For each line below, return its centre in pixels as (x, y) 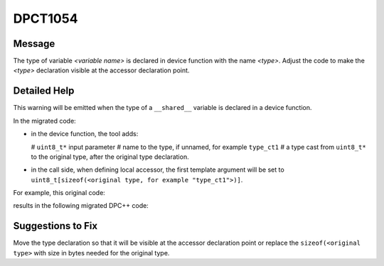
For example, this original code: (59, 193)
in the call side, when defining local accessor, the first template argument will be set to (158, 170)
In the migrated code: (44, 121)
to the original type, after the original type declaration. (110, 157)
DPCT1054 (46, 18)
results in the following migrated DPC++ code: (81, 206)
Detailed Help (44, 91)
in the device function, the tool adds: (85, 134)
